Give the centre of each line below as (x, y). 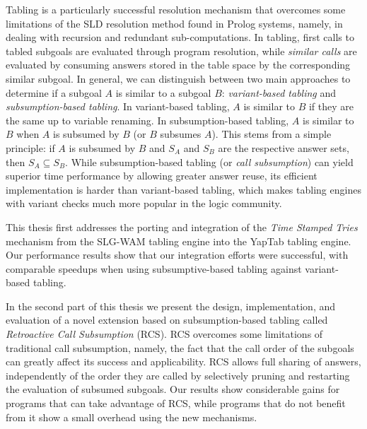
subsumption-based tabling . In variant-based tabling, (118, 106)
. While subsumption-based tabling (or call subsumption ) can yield (209, 161)
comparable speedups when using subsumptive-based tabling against (154, 268)
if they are (331, 106)
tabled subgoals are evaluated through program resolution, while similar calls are (181, 51)
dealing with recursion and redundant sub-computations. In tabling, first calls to (180, 37)
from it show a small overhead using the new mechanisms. (132, 417)
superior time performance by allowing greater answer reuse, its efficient (162, 176)
